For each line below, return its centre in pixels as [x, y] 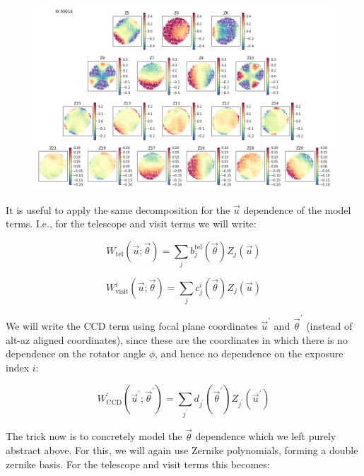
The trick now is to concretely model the [94, 436]
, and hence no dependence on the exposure [249, 353]
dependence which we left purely [266, 436]
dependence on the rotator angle [76, 353]
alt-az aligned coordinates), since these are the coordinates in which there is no [177, 339]
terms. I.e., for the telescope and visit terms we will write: [131, 224]
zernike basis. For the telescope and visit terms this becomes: [138, 464]
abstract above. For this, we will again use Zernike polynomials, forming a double [182, 450]
